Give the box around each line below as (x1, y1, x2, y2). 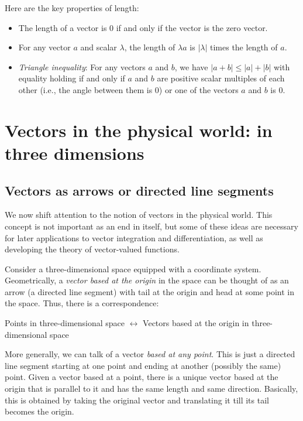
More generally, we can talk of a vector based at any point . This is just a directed (5, 348, 295, 360)
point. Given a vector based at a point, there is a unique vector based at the (5, 371, 278, 383)
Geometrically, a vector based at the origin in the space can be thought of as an (5, 274, 289, 286)
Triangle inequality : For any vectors (18, 60, 146, 73)
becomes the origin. (5, 405, 74, 417)
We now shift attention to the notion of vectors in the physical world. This (5, 208, 273, 221)
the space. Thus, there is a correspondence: (5, 297, 159, 309)
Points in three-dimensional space (5, 317, 125, 329)
